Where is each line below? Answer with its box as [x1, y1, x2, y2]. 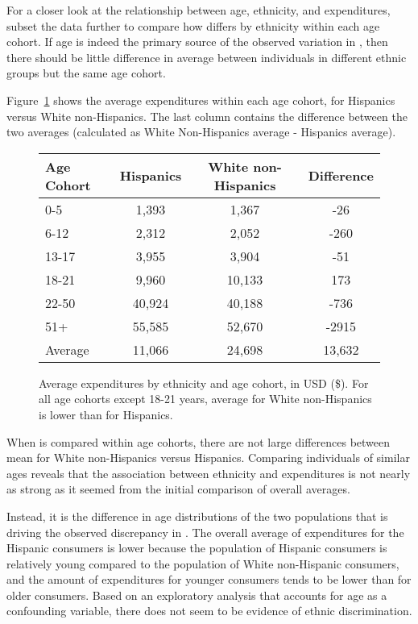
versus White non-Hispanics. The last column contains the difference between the [6, 107, 408, 124]
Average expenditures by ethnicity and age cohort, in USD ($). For [39, 374, 369, 391]
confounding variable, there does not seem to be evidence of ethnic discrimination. [6, 602, 412, 619]
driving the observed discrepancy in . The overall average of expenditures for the [6, 523, 404, 540]
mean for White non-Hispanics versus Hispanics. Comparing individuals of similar [6, 449, 410, 466]
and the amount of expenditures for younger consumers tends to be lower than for [6, 571, 412, 588]
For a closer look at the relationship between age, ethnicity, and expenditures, [6, 2, 391, 18]
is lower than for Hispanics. [39, 406, 173, 422]
